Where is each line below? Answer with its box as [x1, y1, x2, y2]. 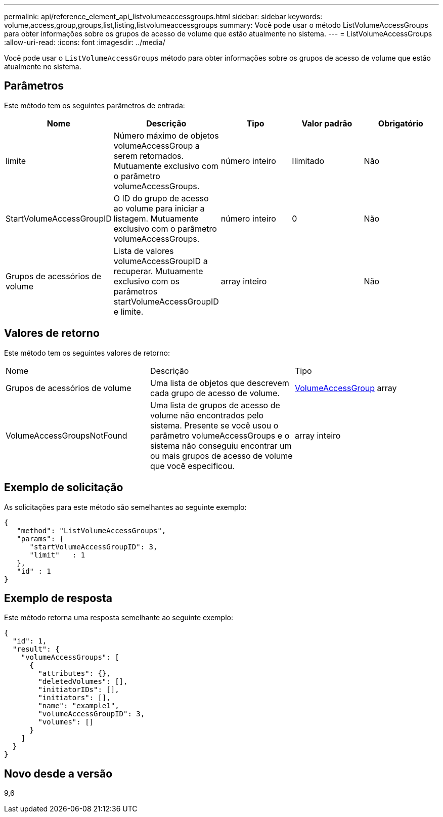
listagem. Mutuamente [113, 213, 199, 224]
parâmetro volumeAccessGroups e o [150, 430, 290, 441]
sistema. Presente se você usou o [150, 420, 279, 431]
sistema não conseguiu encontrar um [150, 440, 292, 451]
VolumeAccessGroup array [294, 382, 397, 393]
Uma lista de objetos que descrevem [150, 377, 289, 388]
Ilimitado [292, 155, 324, 166]
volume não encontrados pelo [150, 410, 264, 420]
